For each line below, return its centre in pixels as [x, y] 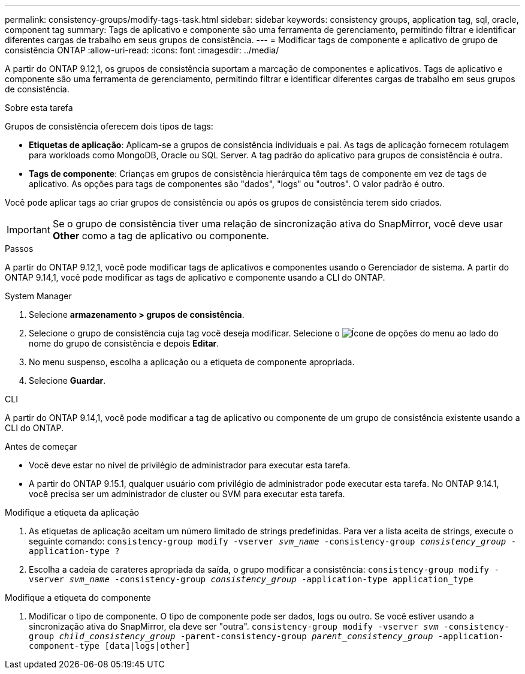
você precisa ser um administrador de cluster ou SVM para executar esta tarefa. [187, 494]
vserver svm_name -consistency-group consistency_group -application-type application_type [251, 579]
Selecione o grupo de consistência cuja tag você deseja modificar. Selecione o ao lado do [264, 333]
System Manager [38, 296]
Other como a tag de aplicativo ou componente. [161, 236]
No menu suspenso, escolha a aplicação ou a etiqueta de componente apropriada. [192, 362]
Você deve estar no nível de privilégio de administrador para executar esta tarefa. [190, 465]
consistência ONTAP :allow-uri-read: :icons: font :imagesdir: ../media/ [142, 50]
